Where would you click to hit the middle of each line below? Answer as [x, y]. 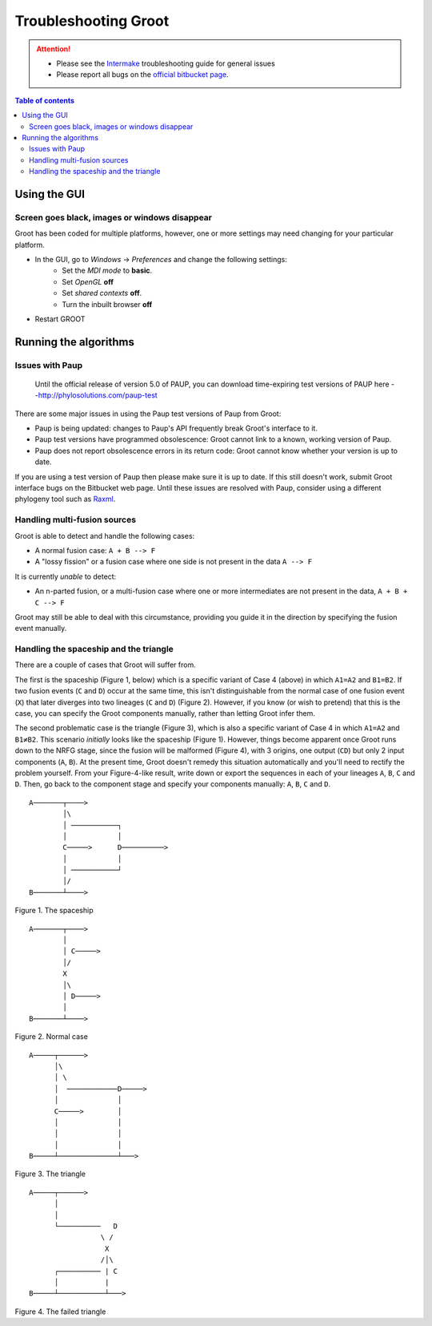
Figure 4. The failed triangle [60, 1312]
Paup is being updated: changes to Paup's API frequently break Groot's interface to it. [176, 428]
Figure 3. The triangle [50, 1174]
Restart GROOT [60, 319]
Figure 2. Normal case [51, 1037]
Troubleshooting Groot [92, 21]
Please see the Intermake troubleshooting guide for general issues [166, 63]
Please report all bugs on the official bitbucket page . [143, 75]
